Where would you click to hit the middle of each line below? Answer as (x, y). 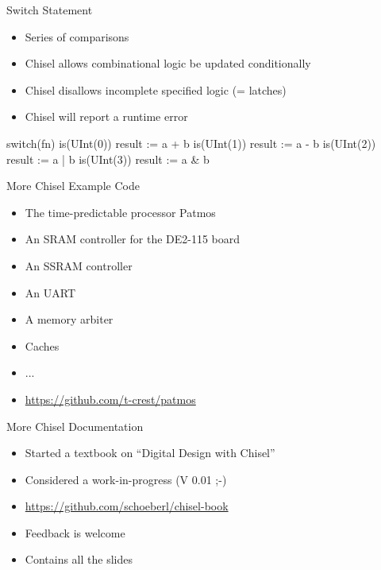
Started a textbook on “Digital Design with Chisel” (150, 453)
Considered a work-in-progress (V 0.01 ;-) (126, 479)
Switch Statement (50, 10)
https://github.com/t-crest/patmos (110, 399)
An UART (50, 292)
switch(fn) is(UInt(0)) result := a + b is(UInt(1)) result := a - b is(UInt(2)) (191, 143)
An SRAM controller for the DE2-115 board (133, 239)
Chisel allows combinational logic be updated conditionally (168, 63)
